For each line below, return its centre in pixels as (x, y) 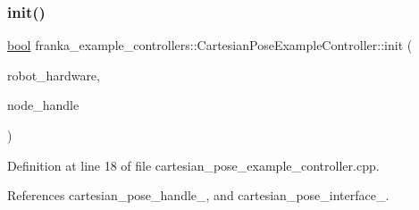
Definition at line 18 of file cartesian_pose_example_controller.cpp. (193, 165)
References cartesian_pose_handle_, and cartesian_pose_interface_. (198, 195)
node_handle (43, 105)
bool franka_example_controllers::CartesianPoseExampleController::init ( (210, 45)
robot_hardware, (54, 75)
